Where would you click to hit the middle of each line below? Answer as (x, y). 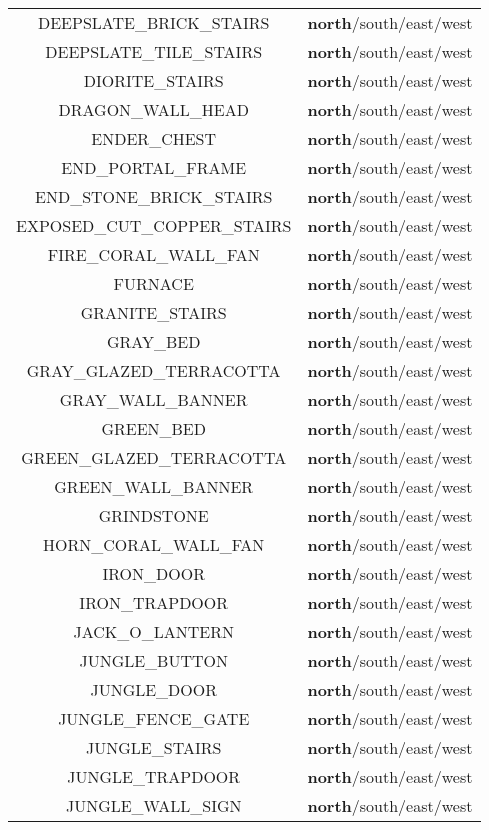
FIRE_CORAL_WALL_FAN (153, 254)
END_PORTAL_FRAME (154, 167)
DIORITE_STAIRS (153, 80)
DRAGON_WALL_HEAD (153, 109)
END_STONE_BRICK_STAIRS (154, 196)
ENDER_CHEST (154, 138)
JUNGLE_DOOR (153, 689)
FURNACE (153, 283)
